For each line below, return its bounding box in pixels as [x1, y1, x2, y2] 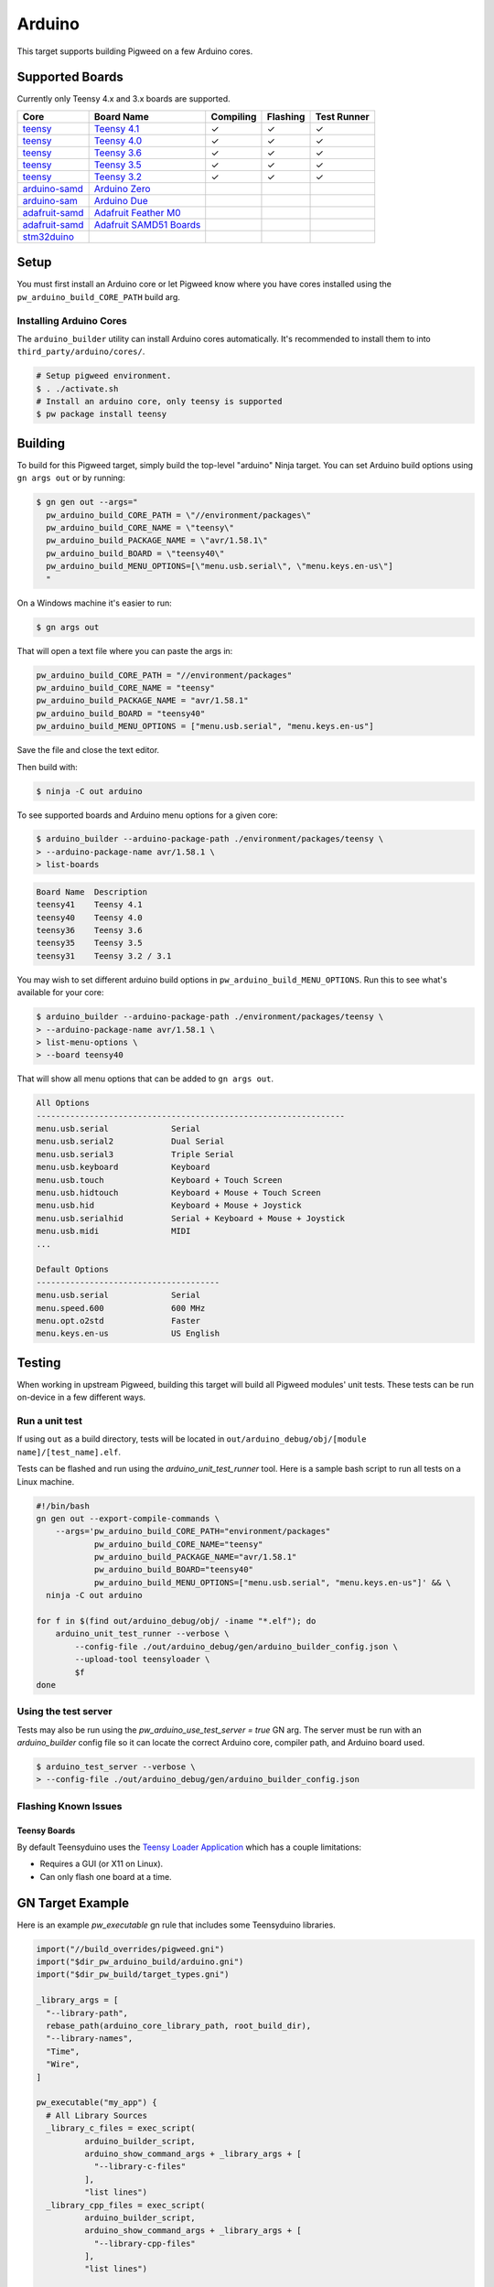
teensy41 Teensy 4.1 [36, 899, 144, 910]
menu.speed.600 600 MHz [36, 1303, 206, 1313]
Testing [16, 1355, 61, 1370]
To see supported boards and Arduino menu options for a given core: [16, 810, 278, 821]
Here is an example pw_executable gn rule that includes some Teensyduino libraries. [16, 1919, 336, 1930]
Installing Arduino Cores [16, 314, 128, 327]
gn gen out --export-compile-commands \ [36, 1513, 220, 1523]
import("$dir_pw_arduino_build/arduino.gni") [36, 1957, 244, 1967]
